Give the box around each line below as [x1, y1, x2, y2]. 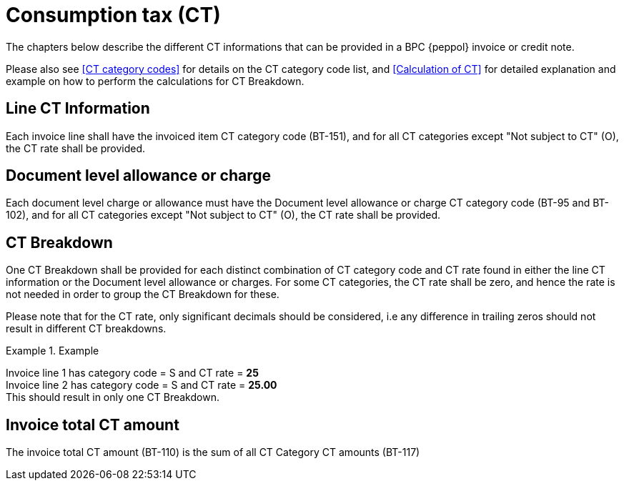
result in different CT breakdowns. [6, 322, 167, 335]
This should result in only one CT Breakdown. [6, 391, 219, 404]
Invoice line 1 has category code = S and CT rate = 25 [6, 367, 259, 380]
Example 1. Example [6, 344, 99, 357]
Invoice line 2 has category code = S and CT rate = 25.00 [6, 379, 277, 392]
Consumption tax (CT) [6, 3, 221, 27]
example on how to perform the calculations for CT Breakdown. [6, 74, 304, 87]
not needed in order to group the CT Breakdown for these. [6, 288, 279, 301]
